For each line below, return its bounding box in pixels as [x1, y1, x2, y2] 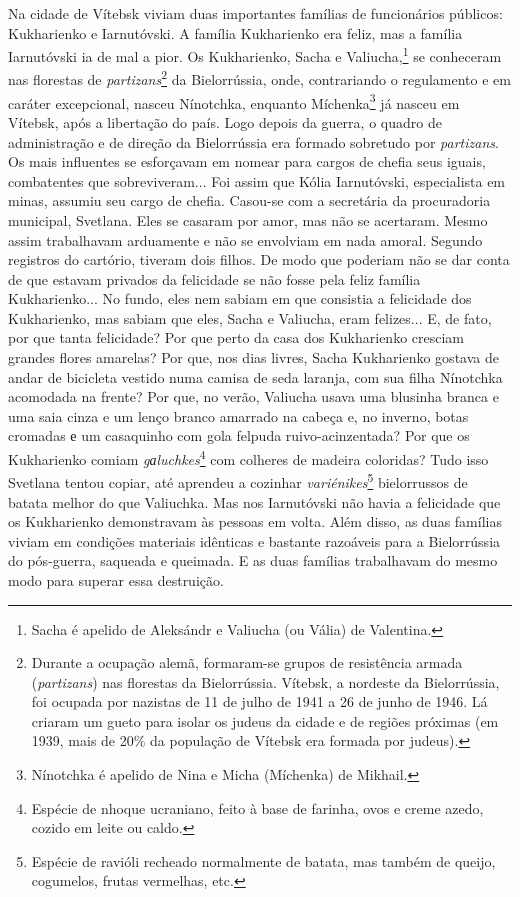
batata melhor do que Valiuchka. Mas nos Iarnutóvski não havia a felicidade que [8, 491, 501, 512]
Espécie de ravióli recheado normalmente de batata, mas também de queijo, [31, 850, 496, 871]
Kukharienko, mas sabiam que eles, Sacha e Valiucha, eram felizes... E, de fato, [8, 307, 492, 328]
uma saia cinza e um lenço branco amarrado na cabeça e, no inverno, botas [8, 405, 469, 426]
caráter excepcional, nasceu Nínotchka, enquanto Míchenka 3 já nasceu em [8, 89, 460, 113]
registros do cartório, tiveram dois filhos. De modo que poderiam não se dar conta [8, 249, 510, 270]
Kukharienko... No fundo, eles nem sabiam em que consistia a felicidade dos [8, 288, 472, 309]
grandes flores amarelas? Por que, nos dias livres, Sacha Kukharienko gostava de [8, 347, 499, 368]
